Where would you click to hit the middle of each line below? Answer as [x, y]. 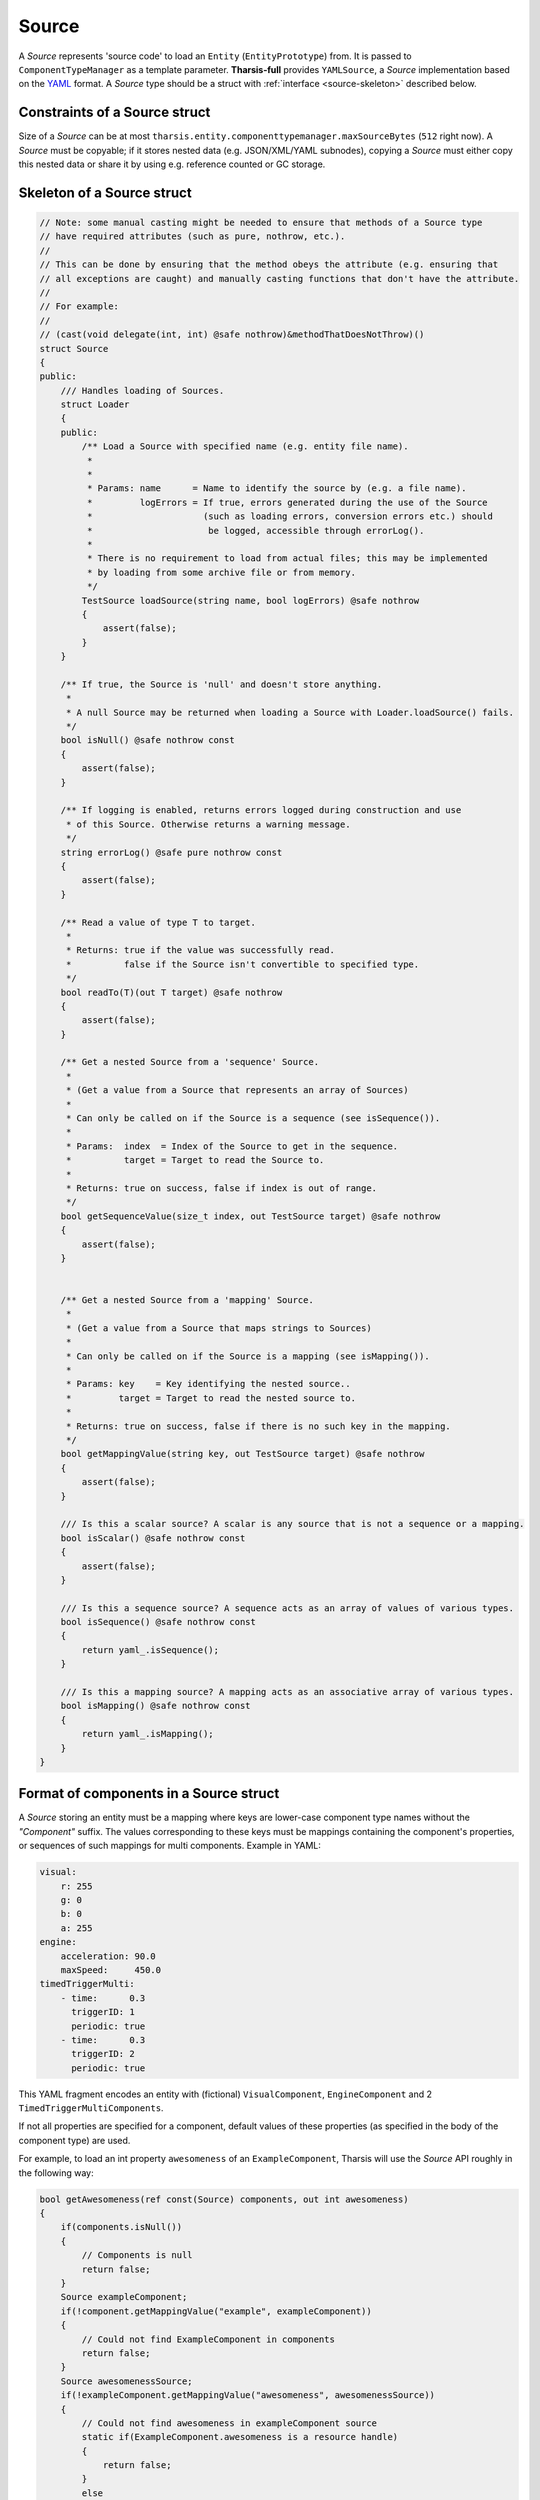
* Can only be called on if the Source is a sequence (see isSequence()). [253, 1118]
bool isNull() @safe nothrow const [147, 740]
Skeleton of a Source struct [105, 192]
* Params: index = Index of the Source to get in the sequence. [232, 1146]
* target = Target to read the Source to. [195, 1160]
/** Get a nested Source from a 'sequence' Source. [190, 1062]
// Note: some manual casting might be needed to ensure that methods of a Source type [261, 223]
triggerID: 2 [103, 2054]
